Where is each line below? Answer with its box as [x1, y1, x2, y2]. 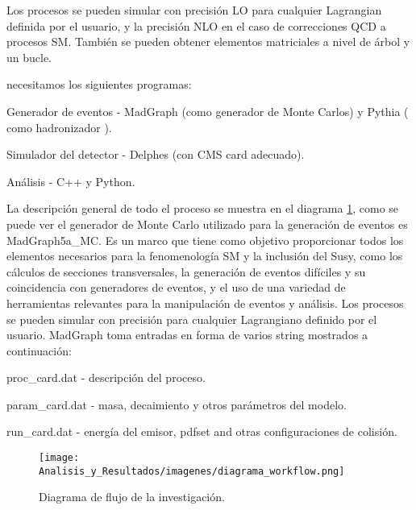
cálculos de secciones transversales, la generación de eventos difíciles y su [6, 263, 366, 280]
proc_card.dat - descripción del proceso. [6, 369, 206, 386]
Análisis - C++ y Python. [6, 172, 135, 189]
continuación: [6, 342, 72, 359]
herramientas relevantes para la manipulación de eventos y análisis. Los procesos [6, 294, 404, 311]
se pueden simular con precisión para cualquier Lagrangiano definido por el [6, 310, 377, 327]
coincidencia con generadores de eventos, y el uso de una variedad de [6, 279, 346, 296]
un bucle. [6, 48, 52, 65]
